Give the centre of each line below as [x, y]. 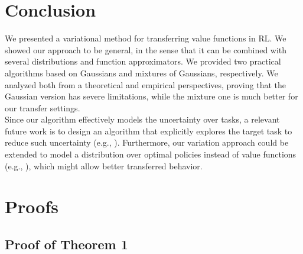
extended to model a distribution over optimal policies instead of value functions [151, 154]
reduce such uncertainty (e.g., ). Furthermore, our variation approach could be [147, 142]
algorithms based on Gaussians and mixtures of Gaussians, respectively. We [141, 73]
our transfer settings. [43, 107]
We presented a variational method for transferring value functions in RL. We [146, 38]
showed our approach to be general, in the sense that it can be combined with [146, 49]
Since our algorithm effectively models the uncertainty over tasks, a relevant [142, 119]
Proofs [32, 206]
